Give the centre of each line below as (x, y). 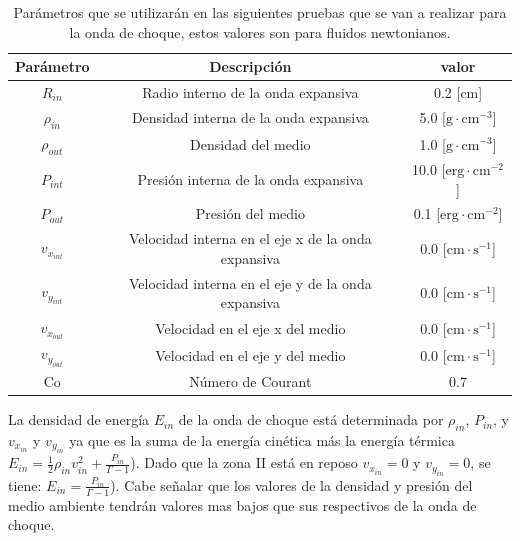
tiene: (25, 484)
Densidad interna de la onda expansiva (250, 117)
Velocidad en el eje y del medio (250, 354)
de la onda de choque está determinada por (311, 419)
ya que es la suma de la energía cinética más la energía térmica (262, 440)
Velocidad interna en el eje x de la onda (250, 238)
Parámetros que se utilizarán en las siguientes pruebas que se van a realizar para (260, 12)
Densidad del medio (250, 143)
